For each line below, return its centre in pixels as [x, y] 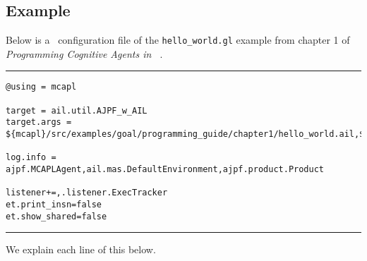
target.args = [39, 122]
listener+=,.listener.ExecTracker [87, 193]
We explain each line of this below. [81, 249]
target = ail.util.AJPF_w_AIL [77, 110]
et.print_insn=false [54, 205]
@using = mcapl [41, 87]
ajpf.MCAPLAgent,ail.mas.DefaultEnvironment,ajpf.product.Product [165, 170]
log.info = [31, 158]
